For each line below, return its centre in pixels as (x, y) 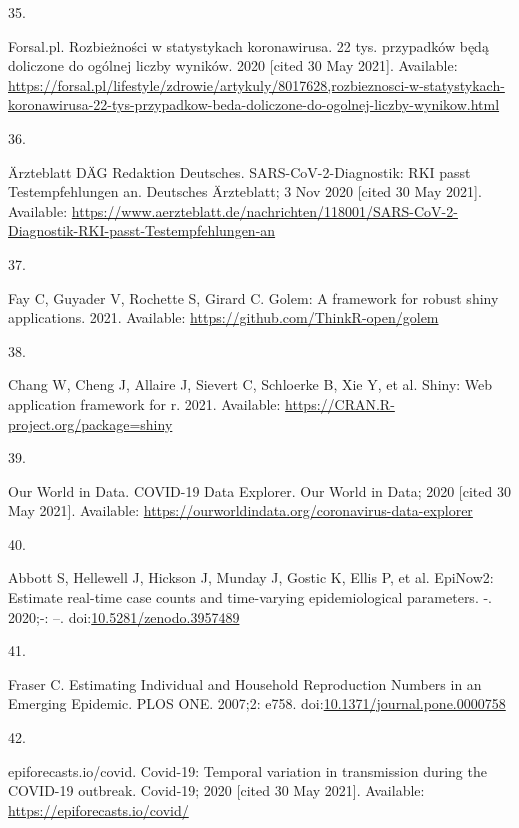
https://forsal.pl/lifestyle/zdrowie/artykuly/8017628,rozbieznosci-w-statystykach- (256, 84)
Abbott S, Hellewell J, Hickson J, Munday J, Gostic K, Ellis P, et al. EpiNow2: (251, 577)
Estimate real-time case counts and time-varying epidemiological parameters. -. (250, 597)
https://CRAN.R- (340, 403)
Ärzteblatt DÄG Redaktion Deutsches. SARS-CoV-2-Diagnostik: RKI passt (239, 171)
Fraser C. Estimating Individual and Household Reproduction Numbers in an (245, 683)
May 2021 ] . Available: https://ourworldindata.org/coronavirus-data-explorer (240, 510)
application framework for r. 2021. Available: (144, 403)
